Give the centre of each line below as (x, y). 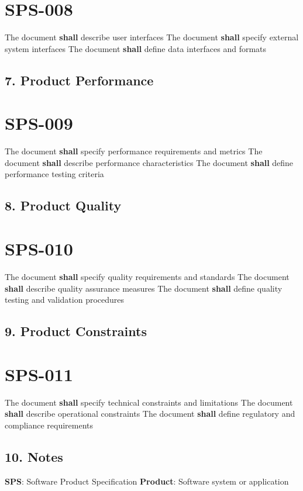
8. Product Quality (63, 205)
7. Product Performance (79, 80)
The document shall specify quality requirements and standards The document (147, 276)
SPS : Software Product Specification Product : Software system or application (147, 481)
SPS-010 (39, 248)
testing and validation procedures (65, 300)
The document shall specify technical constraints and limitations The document (149, 402)
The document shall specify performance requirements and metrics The (134, 151)
